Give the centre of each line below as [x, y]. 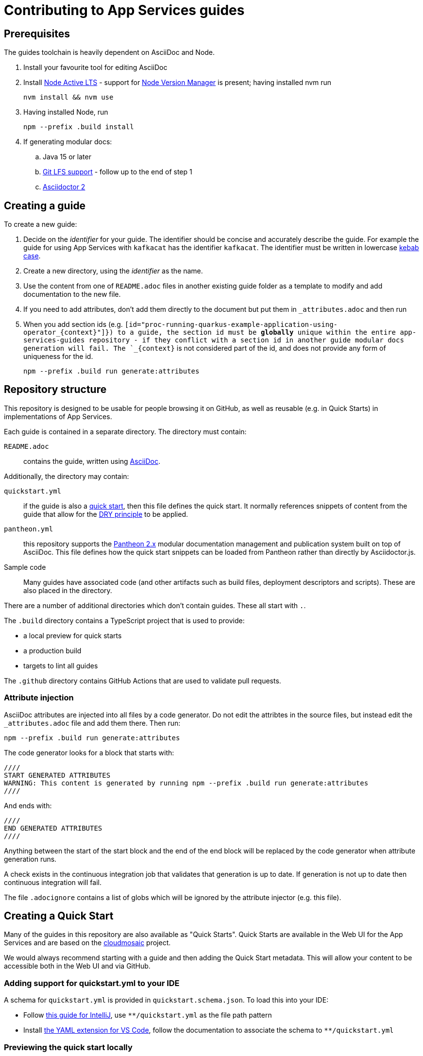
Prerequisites [37, 34]
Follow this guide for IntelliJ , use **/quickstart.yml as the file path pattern [148, 1015]
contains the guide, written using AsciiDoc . [92, 461]
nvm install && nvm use [68, 97]
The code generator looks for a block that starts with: [89, 752]
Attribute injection [39, 698]
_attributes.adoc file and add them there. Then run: [92, 723]
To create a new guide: [41, 224]
